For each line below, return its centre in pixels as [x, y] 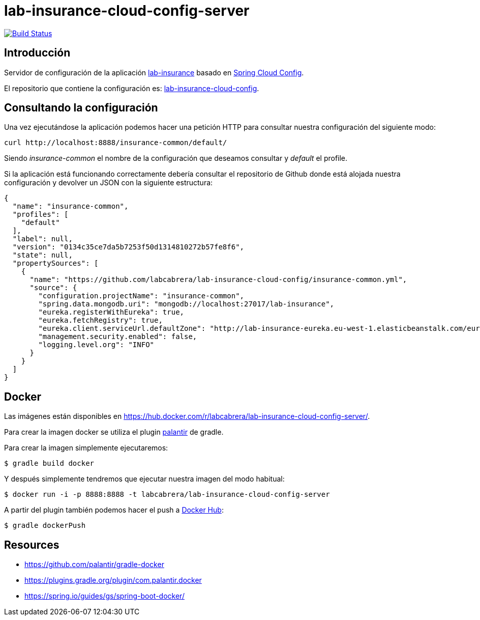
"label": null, [42, 239]
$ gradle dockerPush [45, 526]
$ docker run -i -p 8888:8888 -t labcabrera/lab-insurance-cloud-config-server [167, 495]
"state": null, [42, 255]
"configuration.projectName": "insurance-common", [141, 296]
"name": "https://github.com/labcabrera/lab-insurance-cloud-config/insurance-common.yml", [218, 280]
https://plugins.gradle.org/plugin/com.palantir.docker [113, 580]
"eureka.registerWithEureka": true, [111, 312]
